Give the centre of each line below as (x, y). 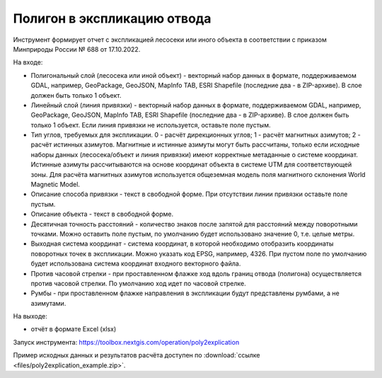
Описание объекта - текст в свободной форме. (102, 214)
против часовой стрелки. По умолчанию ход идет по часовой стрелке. (139, 283)
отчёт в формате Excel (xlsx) (74, 329)
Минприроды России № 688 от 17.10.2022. (77, 49)
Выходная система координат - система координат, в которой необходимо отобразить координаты (182, 244)
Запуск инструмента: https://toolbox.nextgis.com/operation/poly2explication (126, 342)
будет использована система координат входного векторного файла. (136, 264)
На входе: (28, 62)
